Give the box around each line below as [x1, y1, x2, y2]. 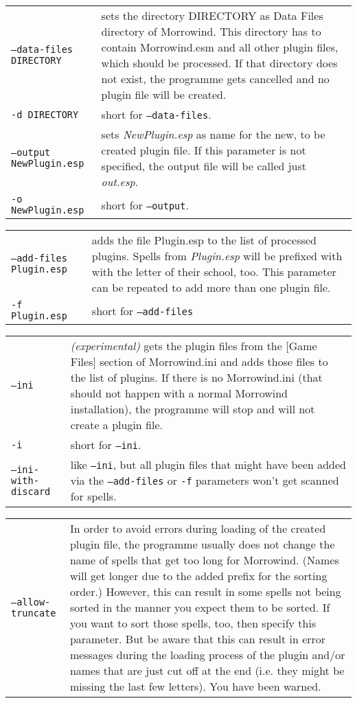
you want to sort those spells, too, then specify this [69, 615, 316, 631]
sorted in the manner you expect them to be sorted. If [69, 599, 330, 615]
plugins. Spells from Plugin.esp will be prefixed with [91, 248, 343, 264]
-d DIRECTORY [11, 108, 79, 120]
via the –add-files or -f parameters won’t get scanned [70, 472, 339, 488]
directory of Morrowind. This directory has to [101, 23, 321, 39]
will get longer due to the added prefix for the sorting [69, 568, 327, 584]
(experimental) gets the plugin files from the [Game [70, 338, 317, 354]
